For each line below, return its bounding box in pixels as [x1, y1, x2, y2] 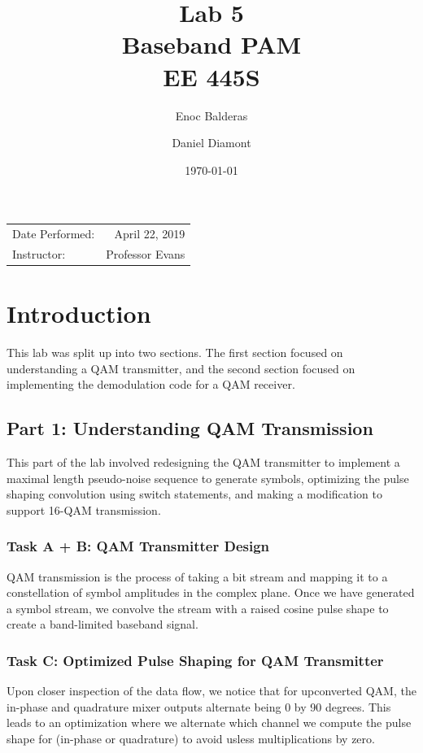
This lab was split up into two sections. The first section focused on [7, 344, 343, 361]
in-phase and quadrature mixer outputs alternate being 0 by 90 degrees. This [7, 698, 391, 715]
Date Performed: [12, 225, 95, 242]
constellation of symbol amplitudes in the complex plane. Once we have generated [7, 584, 415, 601]
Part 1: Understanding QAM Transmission [7, 416, 373, 441]
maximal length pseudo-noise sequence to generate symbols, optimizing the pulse [7, 469, 409, 486]
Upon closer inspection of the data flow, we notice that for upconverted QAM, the [7, 682, 416, 699]
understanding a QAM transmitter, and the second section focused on [7, 359, 355, 376]
